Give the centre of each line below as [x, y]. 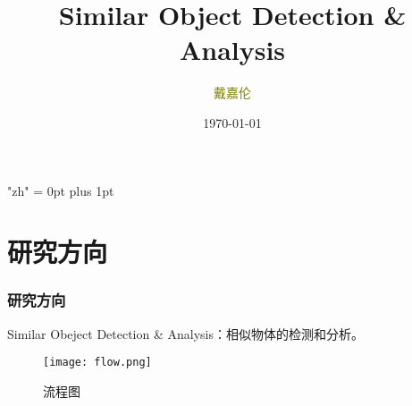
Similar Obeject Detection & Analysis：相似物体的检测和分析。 [185, 333]
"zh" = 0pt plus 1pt [61, 190]
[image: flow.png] [97, 363]
